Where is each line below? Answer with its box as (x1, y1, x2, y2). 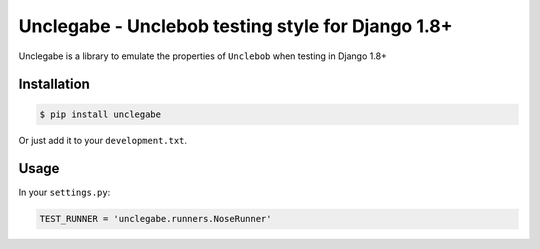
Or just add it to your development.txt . (18, 134, 188, 146)
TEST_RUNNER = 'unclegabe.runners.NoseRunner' (39, 213, 272, 225)
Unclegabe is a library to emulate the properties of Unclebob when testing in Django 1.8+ (18, 50, 387, 62)
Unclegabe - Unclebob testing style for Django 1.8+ (18, 15, 453, 37)
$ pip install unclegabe (39, 108, 162, 120)
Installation (18, 76, 90, 93)
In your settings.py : (18, 186, 111, 199)
